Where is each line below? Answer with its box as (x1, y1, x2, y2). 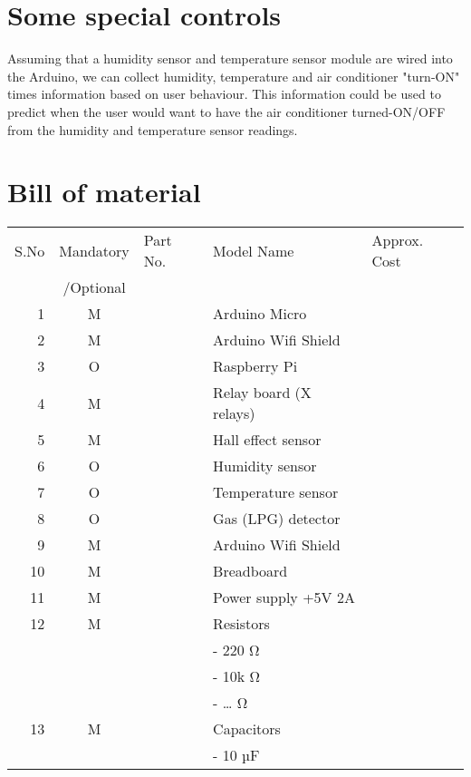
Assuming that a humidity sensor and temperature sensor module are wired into (7, 49, 453, 68)
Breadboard (213, 560, 288, 582)
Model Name (213, 239, 294, 261)
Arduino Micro (213, 303, 307, 325)
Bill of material (7, 173, 201, 210)
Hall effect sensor (213, 429, 322, 451)
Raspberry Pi (213, 355, 298, 377)
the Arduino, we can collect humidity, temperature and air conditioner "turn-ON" (7, 66, 460, 85)
